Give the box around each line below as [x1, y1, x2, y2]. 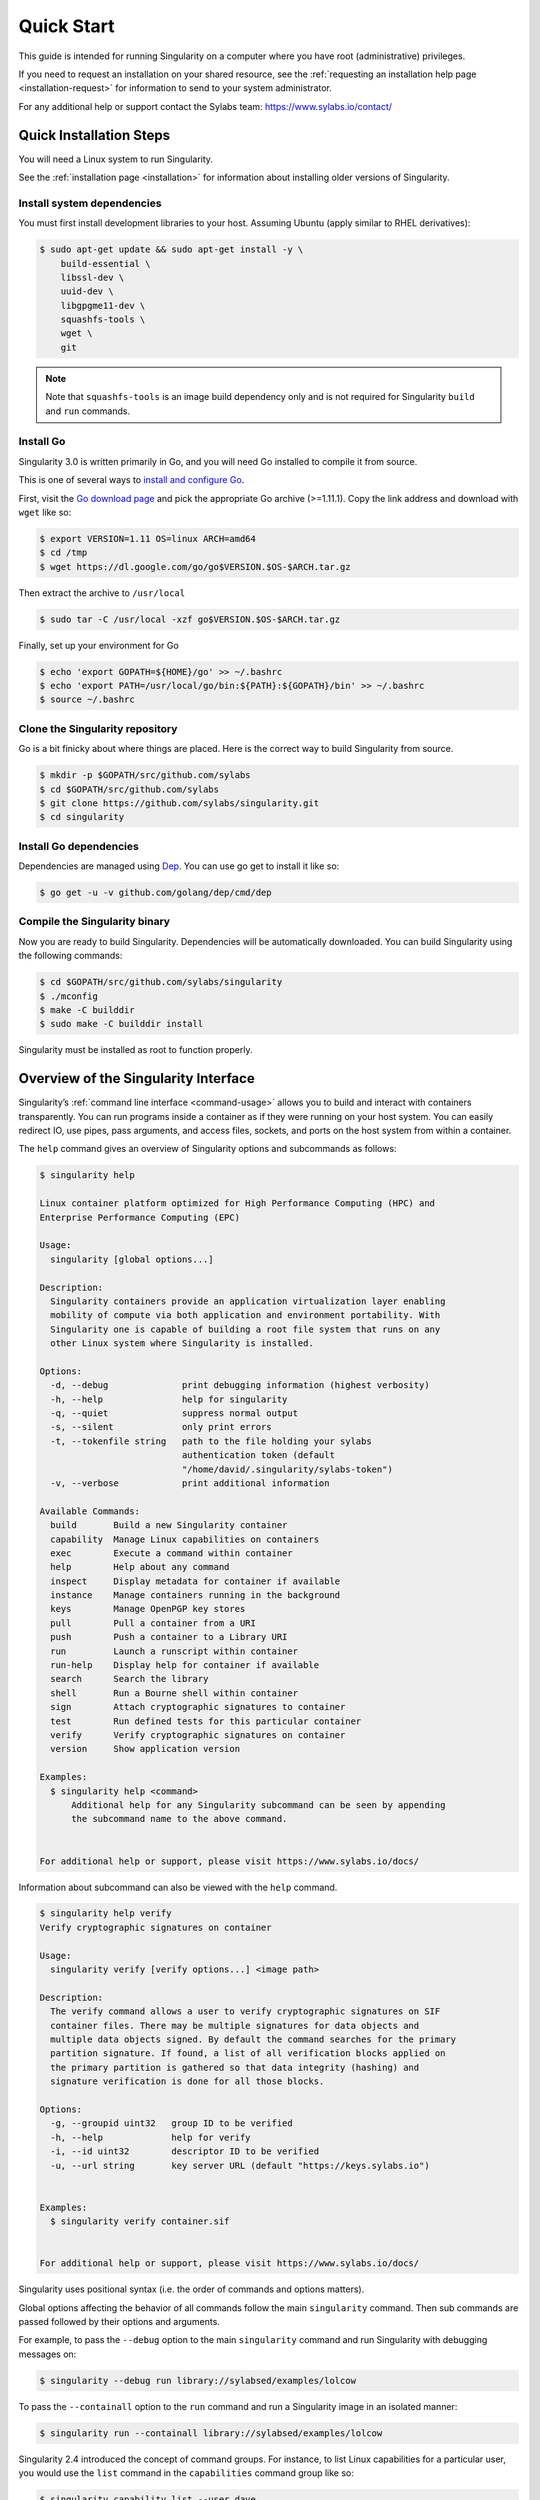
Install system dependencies [18, 196, 162, 210]
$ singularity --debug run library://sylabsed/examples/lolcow [39, 2375, 357, 2386]
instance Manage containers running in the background [50, 1590, 341, 1601]
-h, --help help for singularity [50, 1393, 288, 1405]
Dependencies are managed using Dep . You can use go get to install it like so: [18, 860, 340, 872]
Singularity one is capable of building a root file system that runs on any [50, 1323, 441, 1335]
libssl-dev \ [60, 271, 125, 283]
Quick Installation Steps [18, 126, 170, 144]
